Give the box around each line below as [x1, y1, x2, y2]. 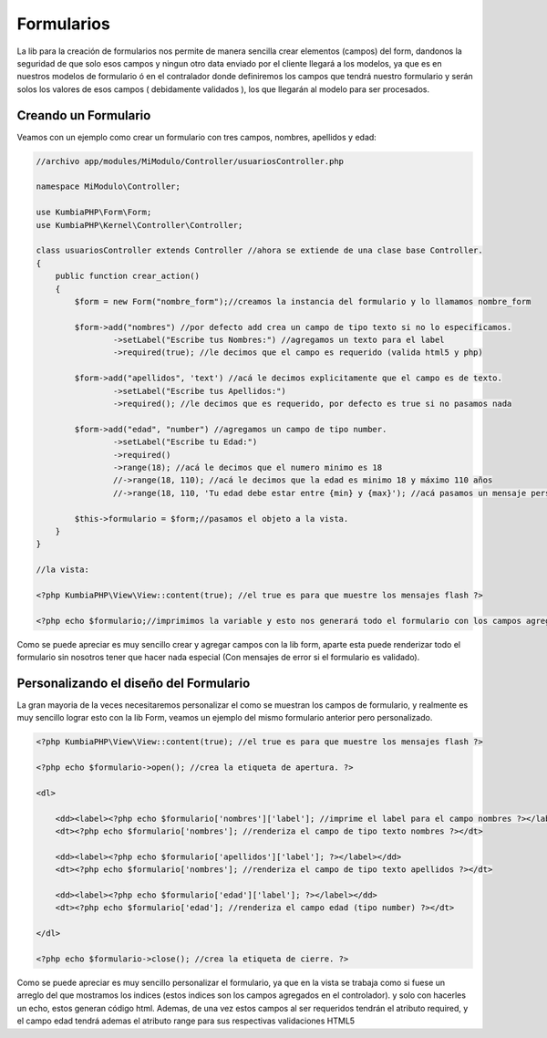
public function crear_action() [55, 271, 201, 282]
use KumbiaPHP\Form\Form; [36, 207, 152, 218]
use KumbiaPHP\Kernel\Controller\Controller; [36, 220, 243, 230]
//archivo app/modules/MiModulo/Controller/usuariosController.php [36, 156, 345, 166]
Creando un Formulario [16, 108, 151, 123]
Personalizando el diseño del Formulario [16, 675, 251, 690]
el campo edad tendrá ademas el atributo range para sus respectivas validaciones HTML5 [16, 1015, 356, 1026]
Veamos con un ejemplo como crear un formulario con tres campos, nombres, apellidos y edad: [16, 131, 377, 142]
